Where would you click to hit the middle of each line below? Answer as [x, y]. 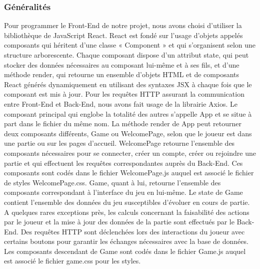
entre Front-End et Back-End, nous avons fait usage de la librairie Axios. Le [121, 103]
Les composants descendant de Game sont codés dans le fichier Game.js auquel [125, 251]
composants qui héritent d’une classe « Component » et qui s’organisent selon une [130, 45]
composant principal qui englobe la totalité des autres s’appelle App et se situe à [128, 113]
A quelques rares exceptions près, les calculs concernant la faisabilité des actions [127, 212]
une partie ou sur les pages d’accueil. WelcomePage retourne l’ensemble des [119, 143]
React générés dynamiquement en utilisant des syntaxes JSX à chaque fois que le [128, 84]
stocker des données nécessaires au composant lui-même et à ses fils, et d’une [122, 64]
